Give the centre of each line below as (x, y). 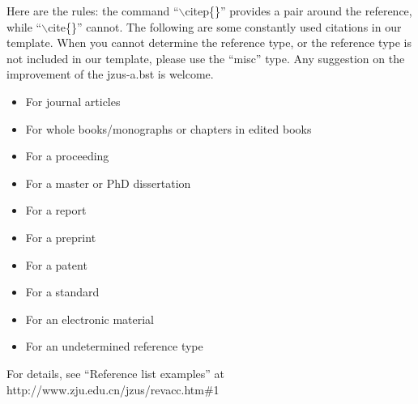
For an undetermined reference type (114, 346)
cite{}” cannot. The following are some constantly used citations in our (225, 26)
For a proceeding (67, 156)
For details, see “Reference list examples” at (116, 373)
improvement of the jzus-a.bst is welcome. (110, 74)
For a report (56, 210)
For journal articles (73, 101)
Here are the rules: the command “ (93, 11)
